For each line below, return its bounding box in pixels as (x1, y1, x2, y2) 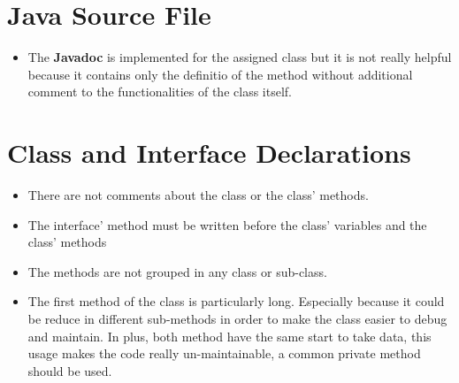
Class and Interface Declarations (7, 134, 411, 171)
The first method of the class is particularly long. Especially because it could (27, 292, 445, 310)
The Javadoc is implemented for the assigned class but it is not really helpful (27, 48, 452, 66)
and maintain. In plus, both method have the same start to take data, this (27, 326, 432, 345)
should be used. (27, 361, 112, 379)
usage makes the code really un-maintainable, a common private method (27, 344, 421, 363)
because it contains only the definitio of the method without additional (27, 65, 413, 83)
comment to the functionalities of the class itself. (27, 82, 292, 101)
